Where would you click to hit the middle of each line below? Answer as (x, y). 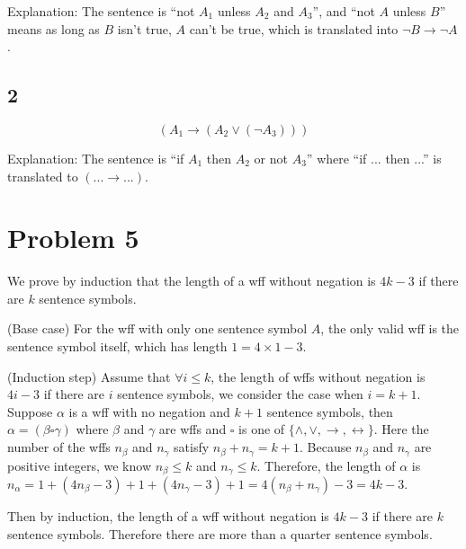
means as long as (54, 28)
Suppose (30, 411)
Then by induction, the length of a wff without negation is (168, 515)
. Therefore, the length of (326, 465)
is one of (262, 429)
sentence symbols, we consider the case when (240, 394)
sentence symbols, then (330, 411)
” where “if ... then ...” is (374, 158)
